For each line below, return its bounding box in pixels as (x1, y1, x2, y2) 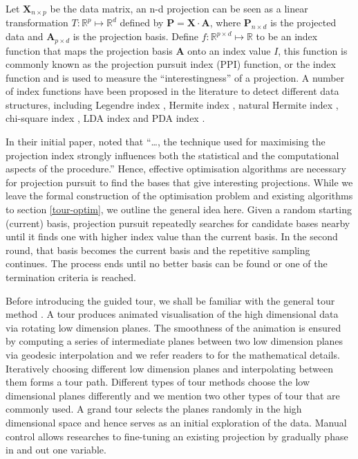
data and (6, 29, 44, 44)
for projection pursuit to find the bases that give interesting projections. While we (6, 174, 353, 189)
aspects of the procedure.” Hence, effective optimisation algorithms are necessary (6, 161, 346, 176)
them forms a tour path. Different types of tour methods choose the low (6, 375, 310, 389)
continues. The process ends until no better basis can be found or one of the (6, 256, 328, 271)
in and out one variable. (6, 442, 106, 457)
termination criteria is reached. (6, 270, 136, 284)
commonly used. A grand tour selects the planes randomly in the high (6, 402, 302, 416)
